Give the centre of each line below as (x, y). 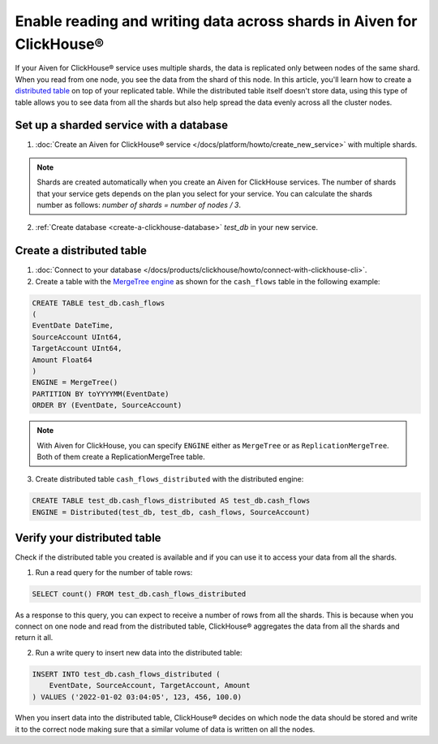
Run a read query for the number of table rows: (114, 572)
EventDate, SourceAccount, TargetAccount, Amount (150, 686)
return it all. (34, 638)
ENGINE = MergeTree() (75, 383)
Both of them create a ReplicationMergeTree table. (121, 456)
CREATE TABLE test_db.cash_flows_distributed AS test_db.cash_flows (171, 501)
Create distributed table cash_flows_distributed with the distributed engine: (170, 479)
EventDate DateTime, (73, 326)
